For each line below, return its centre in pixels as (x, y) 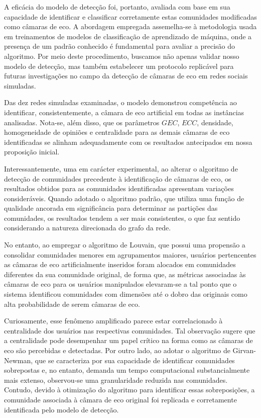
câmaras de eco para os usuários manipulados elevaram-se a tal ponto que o (120, 284)
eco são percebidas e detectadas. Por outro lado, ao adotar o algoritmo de (117, 350)
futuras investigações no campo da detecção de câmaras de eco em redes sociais (126, 76)
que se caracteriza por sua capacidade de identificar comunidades (135, 360)
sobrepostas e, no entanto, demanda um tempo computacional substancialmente (127, 370)
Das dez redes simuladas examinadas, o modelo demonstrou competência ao (120, 102)
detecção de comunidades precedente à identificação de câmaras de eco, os (118, 178)
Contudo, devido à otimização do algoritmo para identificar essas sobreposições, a (129, 390)
